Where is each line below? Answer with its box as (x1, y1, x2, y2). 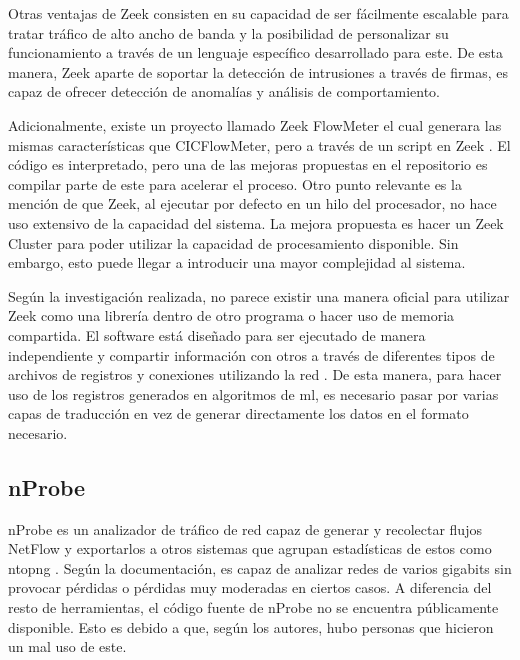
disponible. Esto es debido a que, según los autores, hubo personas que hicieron (8, 616, 494, 637)
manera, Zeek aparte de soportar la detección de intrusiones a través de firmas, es (8, 61, 509, 82)
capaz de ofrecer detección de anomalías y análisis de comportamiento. (8, 81, 440, 102)
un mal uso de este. (8, 636, 127, 657)
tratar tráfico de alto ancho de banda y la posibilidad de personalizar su (8, 22, 449, 43)
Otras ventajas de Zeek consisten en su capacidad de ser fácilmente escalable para (8, 3, 509, 23)
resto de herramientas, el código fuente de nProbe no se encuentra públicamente (8, 597, 499, 618)
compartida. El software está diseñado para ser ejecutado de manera (8, 324, 426, 345)
